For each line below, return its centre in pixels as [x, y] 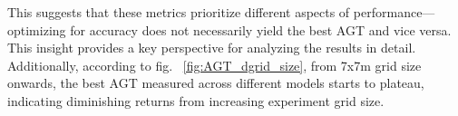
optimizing [37, 29]
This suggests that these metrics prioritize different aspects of [179, 12]
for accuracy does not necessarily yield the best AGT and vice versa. [261, 29]
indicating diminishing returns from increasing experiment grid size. [196, 100]
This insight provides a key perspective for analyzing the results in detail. [212, 48]
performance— [394, 12]
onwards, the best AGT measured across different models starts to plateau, [216, 83]
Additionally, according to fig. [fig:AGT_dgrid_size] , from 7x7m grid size [214, 65]
